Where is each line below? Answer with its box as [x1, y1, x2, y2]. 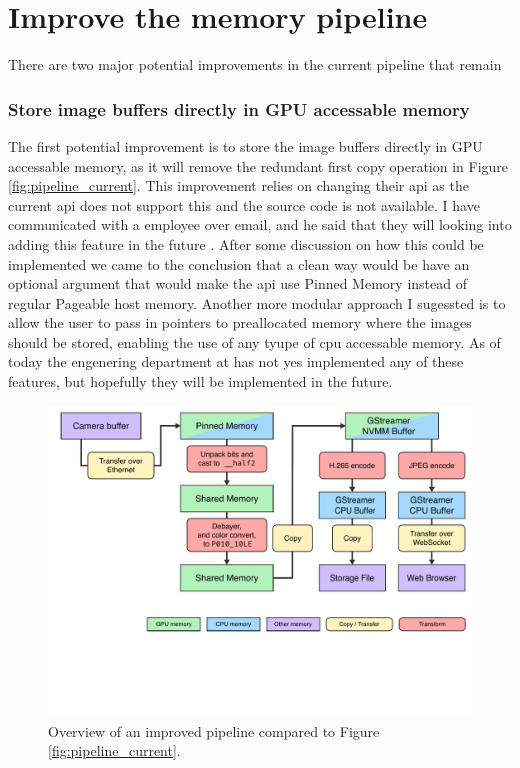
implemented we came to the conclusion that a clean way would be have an [8, 253, 470, 274]
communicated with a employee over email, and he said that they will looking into [8, 214, 512, 235]
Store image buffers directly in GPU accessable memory [8, 96, 470, 121]
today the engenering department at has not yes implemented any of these [8, 351, 464, 372]
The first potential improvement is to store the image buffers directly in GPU [8, 135, 483, 156]
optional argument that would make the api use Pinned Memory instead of [8, 273, 467, 294]
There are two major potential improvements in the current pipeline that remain [8, 54, 502, 75]
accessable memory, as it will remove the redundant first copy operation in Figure [8, 155, 509, 176]
